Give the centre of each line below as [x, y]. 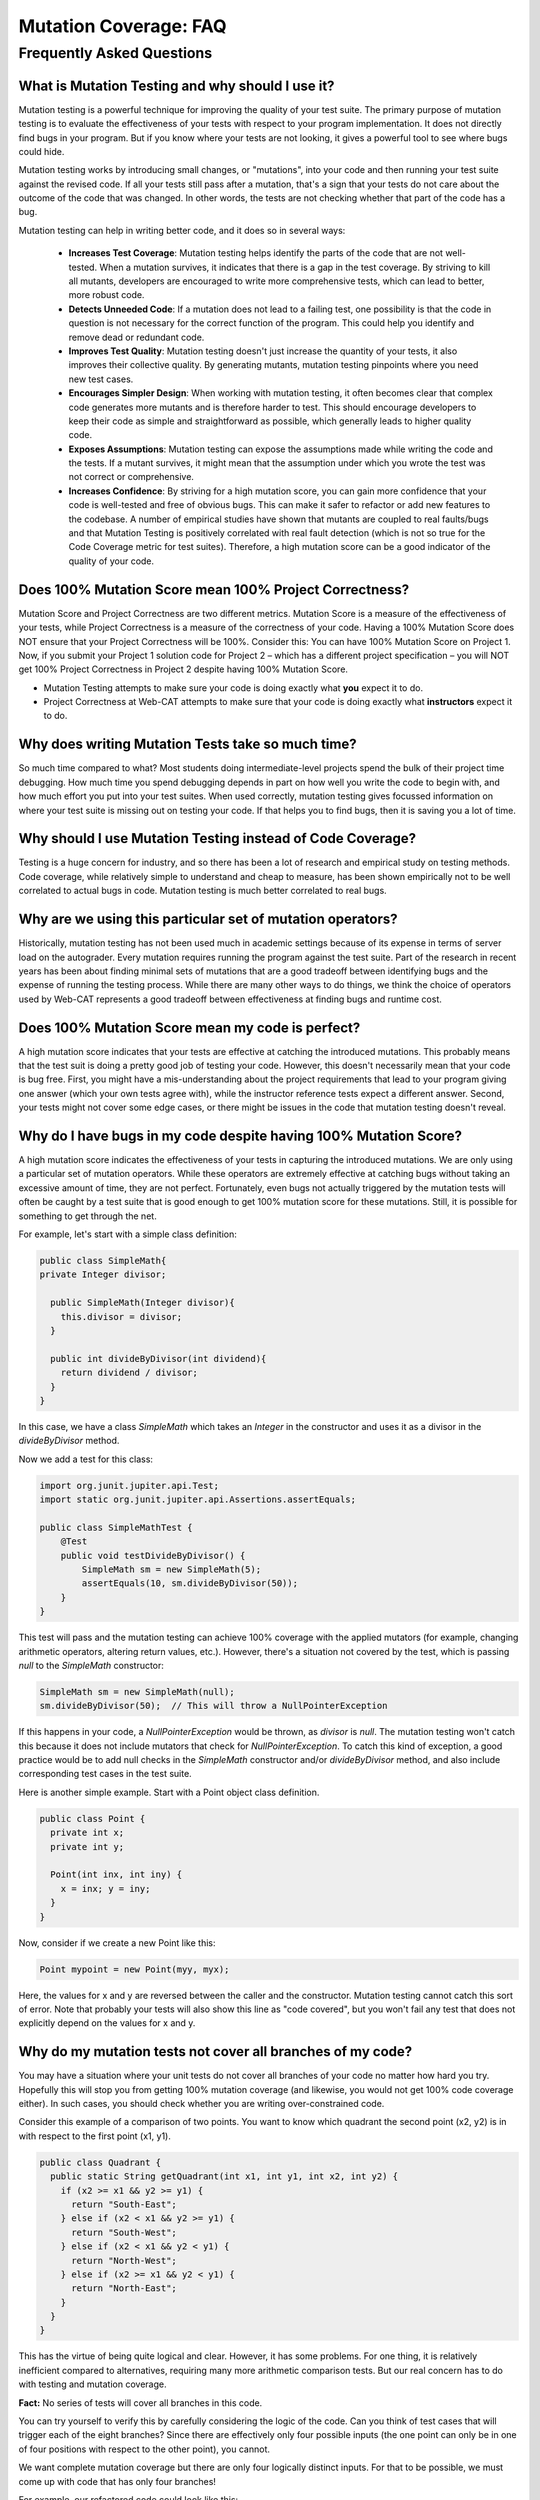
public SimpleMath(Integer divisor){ [142, 1303]
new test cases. [101, 379]
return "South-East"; [124, 2204]
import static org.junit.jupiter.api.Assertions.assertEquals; [198, 1499]
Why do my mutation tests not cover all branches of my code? [215, 2051]
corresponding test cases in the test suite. [105, 1774]
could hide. [41, 151]
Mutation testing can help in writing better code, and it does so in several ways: [182, 230]
